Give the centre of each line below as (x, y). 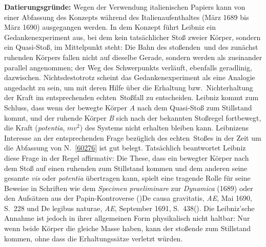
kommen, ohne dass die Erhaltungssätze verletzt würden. (94, 238)
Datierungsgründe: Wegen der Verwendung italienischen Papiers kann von (125, 7)
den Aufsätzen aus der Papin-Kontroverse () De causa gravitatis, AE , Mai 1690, (128, 198)
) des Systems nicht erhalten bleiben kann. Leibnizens (164, 128)
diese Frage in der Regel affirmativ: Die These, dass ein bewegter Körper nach (127, 157)
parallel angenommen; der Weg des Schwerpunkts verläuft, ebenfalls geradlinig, (128, 67)
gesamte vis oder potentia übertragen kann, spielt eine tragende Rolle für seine (127, 178)
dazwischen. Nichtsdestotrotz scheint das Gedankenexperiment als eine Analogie (130, 77)
